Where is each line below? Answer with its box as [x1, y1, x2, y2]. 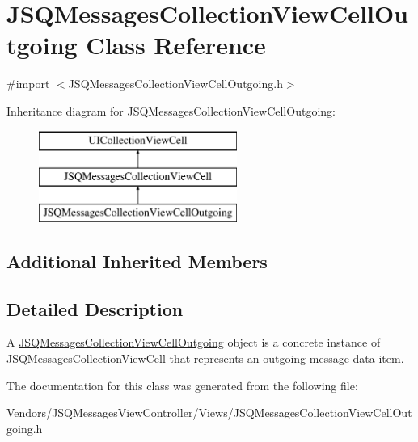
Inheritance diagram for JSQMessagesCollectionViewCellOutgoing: [6, 102, 336, 119]
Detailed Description [6, 296, 184, 321]
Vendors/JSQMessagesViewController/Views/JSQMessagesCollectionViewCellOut [6, 404, 412, 421]
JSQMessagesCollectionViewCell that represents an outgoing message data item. [6, 350, 404, 367]
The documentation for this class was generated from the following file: [6, 377, 358, 394]
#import [6, 75, 50, 92]
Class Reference [86, 28, 266, 61]
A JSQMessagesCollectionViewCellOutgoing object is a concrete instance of [6, 334, 381, 351]
